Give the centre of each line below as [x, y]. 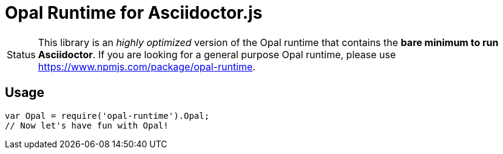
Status [21, 54]
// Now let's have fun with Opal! [87, 125]
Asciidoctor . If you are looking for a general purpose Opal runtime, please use [217, 54]
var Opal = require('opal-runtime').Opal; [107, 115]
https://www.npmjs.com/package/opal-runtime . [147, 66]
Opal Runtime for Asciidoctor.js [134, 13]
